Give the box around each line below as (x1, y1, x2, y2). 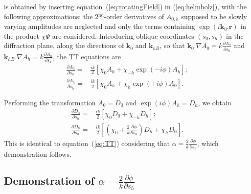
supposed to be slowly (181, 11, 247, 21)
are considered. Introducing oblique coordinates (52, 30, 194, 41)
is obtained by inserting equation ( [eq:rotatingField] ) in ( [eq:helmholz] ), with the (4, 1, 247, 11)
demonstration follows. (4, 149, 71, 159)
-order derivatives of (104, 11, 164, 21)
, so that (160, 40, 185, 50)
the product (4, 30, 40, 41)
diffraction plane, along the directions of (4, 40, 124, 50)
